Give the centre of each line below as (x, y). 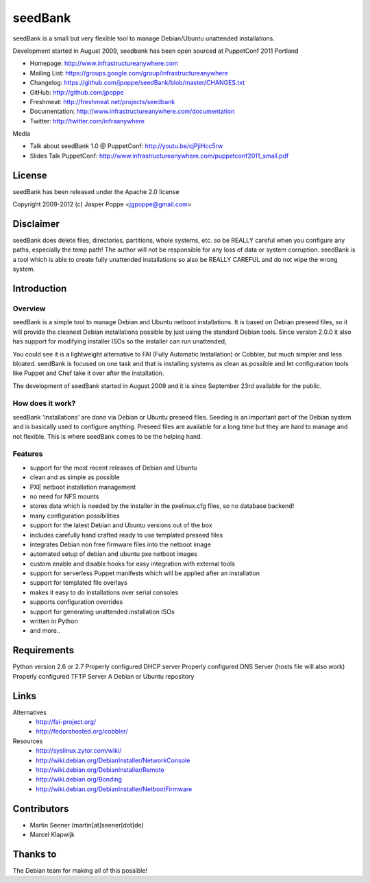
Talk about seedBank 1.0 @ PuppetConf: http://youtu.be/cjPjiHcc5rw (126, 146)
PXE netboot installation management (83, 487)
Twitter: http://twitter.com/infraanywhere (87, 121)
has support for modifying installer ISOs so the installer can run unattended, (120, 341)
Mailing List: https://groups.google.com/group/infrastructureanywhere (129, 73)
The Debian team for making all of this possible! (80, 870)
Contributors (41, 809)
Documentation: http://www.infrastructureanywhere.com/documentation (132, 111)
